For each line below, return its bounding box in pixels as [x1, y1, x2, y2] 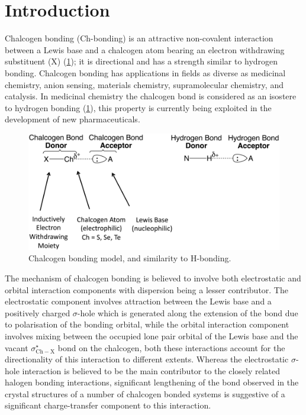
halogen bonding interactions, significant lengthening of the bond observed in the [5, 376, 299, 388]
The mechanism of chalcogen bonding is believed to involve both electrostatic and [5, 271, 301, 284]
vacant [5, 341, 28, 354]
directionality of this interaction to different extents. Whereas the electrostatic [5, 353, 289, 365]
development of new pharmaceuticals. [5, 113, 140, 125]
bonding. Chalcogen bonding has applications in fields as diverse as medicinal [5, 66, 286, 79]
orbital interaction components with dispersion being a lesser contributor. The [5, 283, 288, 296]
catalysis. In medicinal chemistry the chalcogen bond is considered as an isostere [5, 90, 297, 102]
